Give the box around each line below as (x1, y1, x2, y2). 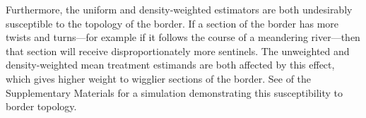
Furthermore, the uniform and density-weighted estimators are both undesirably (6, 2, 353, 16)
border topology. (6, 99, 77, 114)
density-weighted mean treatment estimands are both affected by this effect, (6, 57, 335, 72)
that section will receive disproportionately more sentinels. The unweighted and (6, 43, 350, 58)
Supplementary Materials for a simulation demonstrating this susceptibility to (6, 85, 343, 100)
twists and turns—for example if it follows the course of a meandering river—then (6, 30, 360, 45)
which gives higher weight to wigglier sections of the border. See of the (6, 71, 312, 85)
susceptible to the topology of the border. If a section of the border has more (6, 16, 339, 30)
